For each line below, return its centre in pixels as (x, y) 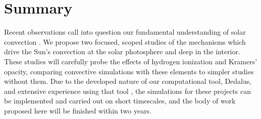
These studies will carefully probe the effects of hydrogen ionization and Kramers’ (131, 61)
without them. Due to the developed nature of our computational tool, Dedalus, (128, 81)
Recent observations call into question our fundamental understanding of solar (125, 32)
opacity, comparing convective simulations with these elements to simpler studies (129, 71)
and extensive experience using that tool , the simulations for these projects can (128, 91)
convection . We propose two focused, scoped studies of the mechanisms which (125, 41)
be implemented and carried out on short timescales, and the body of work (120, 101)
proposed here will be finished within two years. (78, 110)
